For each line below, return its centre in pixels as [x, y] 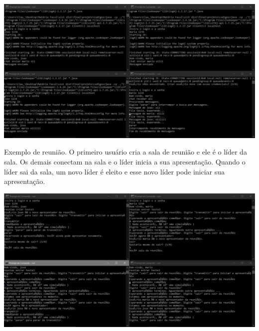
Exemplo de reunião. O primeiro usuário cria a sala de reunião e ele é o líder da [126, 152]
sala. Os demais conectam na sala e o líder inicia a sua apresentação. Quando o [125, 161]
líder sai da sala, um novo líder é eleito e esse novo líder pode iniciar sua [115, 171]
